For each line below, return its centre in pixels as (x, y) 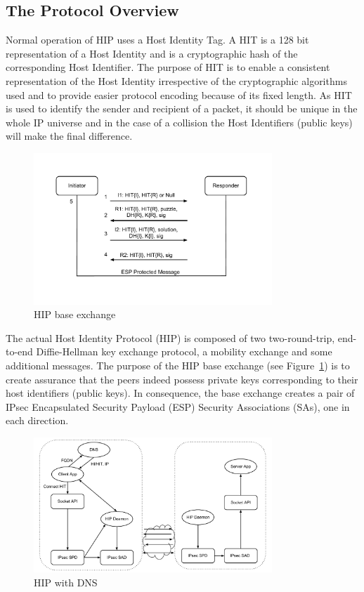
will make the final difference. (69, 136)
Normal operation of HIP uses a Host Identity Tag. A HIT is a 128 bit (157, 40)
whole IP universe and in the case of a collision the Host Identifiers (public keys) (179, 122)
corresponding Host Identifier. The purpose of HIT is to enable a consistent (168, 67)
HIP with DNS (66, 582)
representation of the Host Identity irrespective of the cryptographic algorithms (176, 80)
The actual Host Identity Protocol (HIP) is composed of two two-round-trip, (170, 337)
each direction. (37, 420)
